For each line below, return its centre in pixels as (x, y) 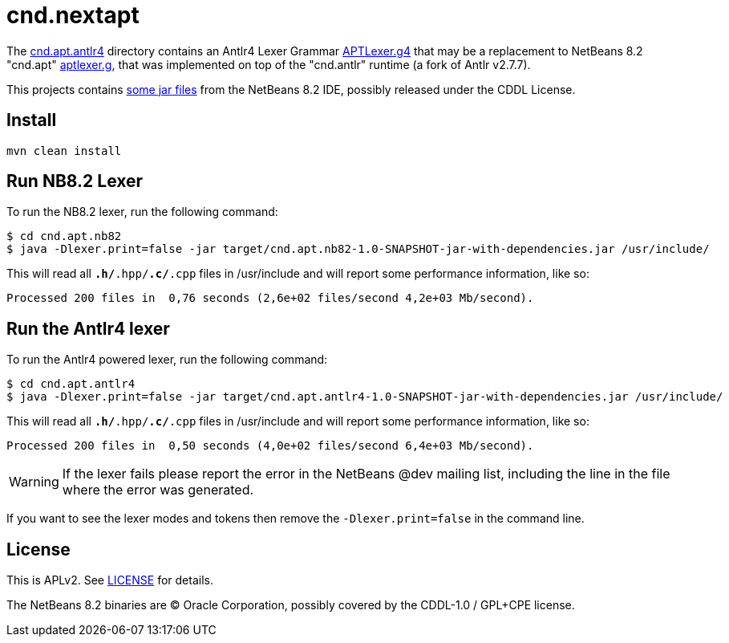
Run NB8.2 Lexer (75, 181)
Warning (34, 482)
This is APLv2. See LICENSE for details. (110, 580)
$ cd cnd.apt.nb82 (64, 236)
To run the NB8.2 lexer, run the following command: (142, 212)
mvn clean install (64, 151)
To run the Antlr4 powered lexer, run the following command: (167, 360)
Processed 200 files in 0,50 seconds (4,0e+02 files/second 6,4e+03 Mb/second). (270, 446)
